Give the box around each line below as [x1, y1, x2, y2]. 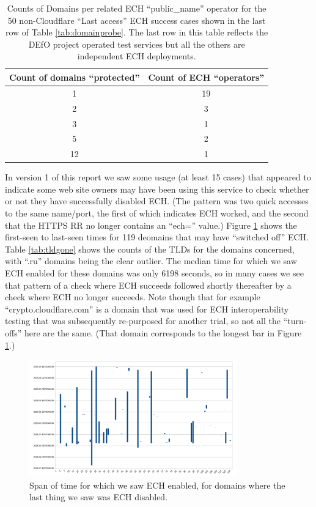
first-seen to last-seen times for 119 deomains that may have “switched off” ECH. [5, 231, 309, 243]
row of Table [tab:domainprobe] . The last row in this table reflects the [5, 26, 268, 39]
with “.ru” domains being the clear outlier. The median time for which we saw [5, 254, 297, 267]
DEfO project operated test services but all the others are [28, 37, 245, 50]
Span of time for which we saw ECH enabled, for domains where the [29, 478, 285, 491]
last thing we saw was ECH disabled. [29, 490, 168, 503]
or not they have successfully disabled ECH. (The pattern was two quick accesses [5, 194, 309, 207]
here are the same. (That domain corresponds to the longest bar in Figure [24, 327, 302, 339]
